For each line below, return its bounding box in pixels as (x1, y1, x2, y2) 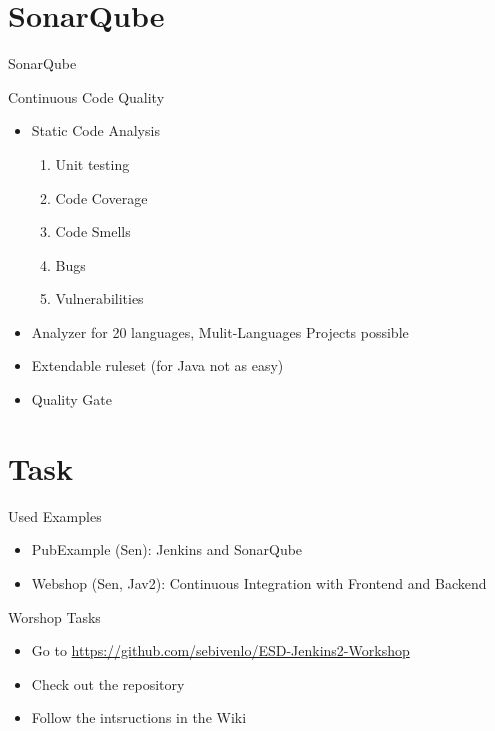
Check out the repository (31, 673, 185, 694)
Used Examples (8, 505, 102, 526)
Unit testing (55, 153, 130, 174)
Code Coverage (55, 187, 148, 208)
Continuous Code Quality (8, 86, 165, 107)
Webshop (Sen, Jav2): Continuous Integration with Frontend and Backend (31, 572, 487, 593)
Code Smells (55, 221, 131, 242)
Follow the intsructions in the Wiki (31, 707, 247, 728)
